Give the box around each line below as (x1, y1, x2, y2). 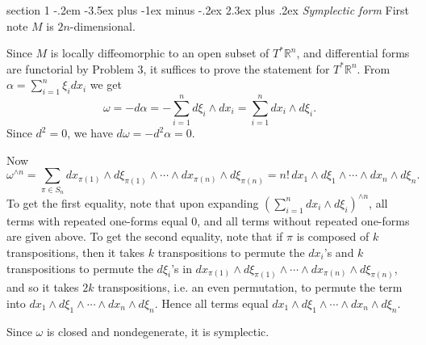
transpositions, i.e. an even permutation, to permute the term (98, 279, 403, 296)
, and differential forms (296, 44, 410, 61)
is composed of (296, 228, 370, 245)
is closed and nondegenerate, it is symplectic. (46, 322, 269, 339)
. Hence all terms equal (154, 294, 269, 311)
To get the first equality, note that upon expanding (6, 194, 259, 211)
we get (90, 76, 123, 93)
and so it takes (6, 279, 79, 296)
